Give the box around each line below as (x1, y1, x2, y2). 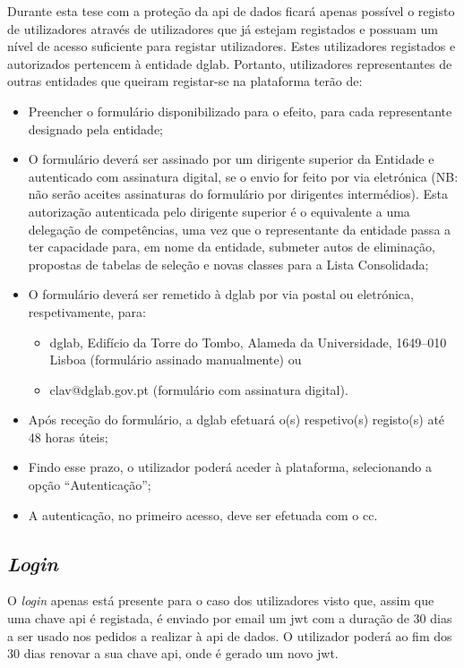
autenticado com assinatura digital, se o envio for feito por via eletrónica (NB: (28, 167, 459, 185)
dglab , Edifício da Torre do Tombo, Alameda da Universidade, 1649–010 (49, 332, 447, 351)
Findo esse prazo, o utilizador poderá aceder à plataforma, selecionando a (28, 458, 432, 476)
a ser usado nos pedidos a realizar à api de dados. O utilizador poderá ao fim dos (7, 626, 452, 645)
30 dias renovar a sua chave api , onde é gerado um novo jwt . (7, 644, 339, 663)
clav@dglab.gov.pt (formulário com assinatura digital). (49, 380, 348, 398)
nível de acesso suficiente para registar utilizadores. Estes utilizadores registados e (7, 37, 456, 56)
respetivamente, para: (28, 302, 147, 321)
